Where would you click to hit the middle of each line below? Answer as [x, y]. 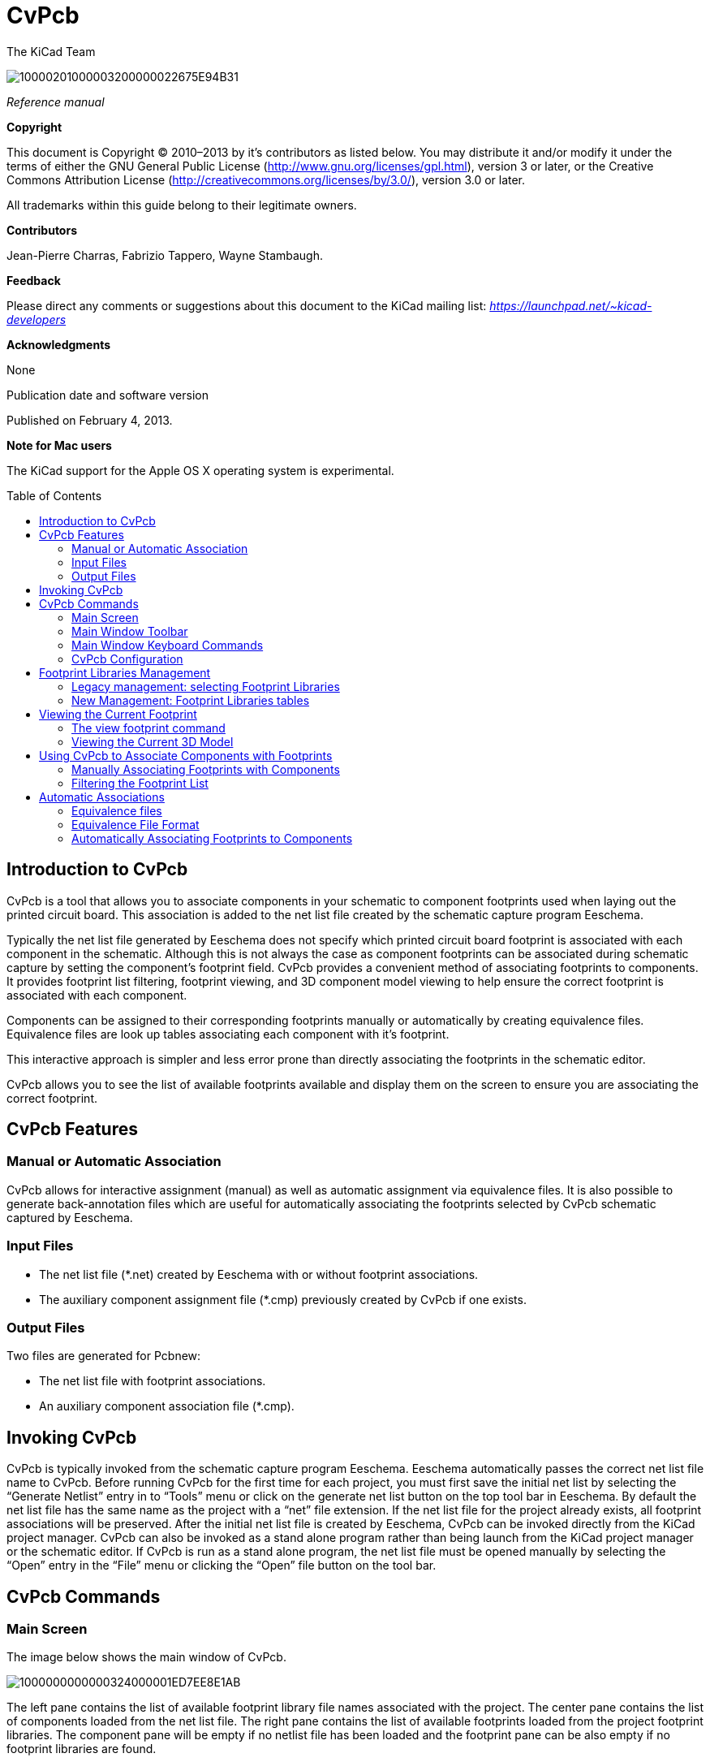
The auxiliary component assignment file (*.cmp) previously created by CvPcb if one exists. [283, 1299]
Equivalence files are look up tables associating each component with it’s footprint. [228, 1034]
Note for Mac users [59, 445]
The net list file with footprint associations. [153, 1381]
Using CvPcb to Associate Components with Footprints [186, 755]
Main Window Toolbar [130, 631]
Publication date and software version [108, 395]
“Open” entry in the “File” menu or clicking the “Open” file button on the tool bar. [222, 1566]
